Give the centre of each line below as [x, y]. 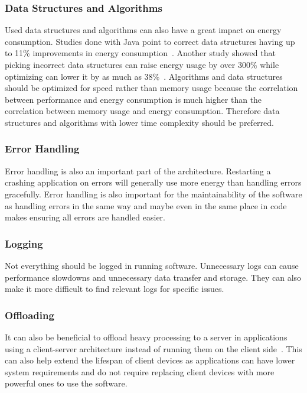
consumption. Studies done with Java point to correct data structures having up [150, 41]
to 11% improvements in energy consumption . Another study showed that [140, 53]
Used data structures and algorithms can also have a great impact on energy [143, 30]
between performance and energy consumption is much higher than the [133, 99]
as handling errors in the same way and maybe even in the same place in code [146, 205]
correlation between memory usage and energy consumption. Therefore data [142, 111]
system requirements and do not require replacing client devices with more [140, 371]
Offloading [30, 315]
